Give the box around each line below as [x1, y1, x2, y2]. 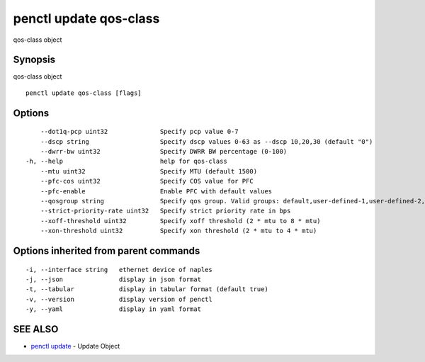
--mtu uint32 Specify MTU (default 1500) [40, 167, 258, 175]
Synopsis [13, 54, 56, 66]
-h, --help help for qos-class [25, 157, 228, 166]
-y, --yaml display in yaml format [25, 305, 202, 313]
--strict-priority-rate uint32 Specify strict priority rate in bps [40, 207, 291, 215]
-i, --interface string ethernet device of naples [25, 266, 212, 273]
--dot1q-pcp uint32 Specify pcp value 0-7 [40, 128, 239, 136]
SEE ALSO [13, 323, 59, 335]
